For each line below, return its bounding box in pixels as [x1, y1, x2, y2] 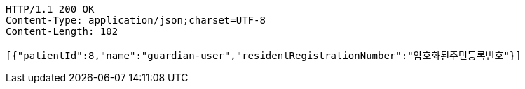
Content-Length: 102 [6, 26, 118, 37]
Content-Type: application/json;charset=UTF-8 [6, 15, 266, 26]
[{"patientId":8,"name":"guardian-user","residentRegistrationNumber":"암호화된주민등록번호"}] [6, 50, 521, 61]
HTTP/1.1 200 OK [6, 3, 95, 15]
